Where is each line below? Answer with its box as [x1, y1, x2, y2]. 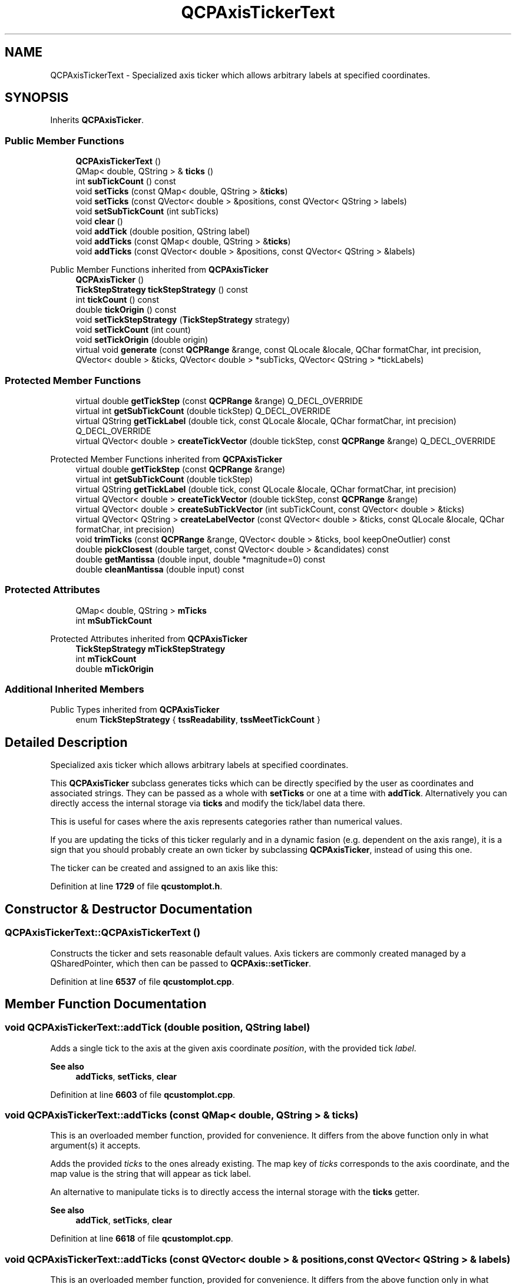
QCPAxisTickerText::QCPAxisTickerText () [5, 926, 201, 939]
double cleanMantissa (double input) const [75, 564, 244, 574]
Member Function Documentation [5, 996, 207, 1011]
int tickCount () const [75, 294, 160, 305]
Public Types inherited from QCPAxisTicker [50, 704, 220, 715]
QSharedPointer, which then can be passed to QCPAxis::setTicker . [50, 958, 311, 968]
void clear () [75, 216, 123, 227]
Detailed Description [5, 734, 128, 750]
